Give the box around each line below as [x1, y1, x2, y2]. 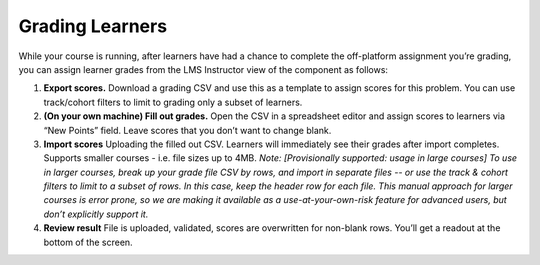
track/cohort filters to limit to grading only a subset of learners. [43, 96, 303, 108]
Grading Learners [18, 15, 168, 37]
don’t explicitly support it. [43, 208, 149, 220]
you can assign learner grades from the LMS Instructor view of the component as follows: [18, 63, 389, 75]
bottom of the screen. [43, 236, 134, 248]
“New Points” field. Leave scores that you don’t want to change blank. [43, 124, 332, 136]
